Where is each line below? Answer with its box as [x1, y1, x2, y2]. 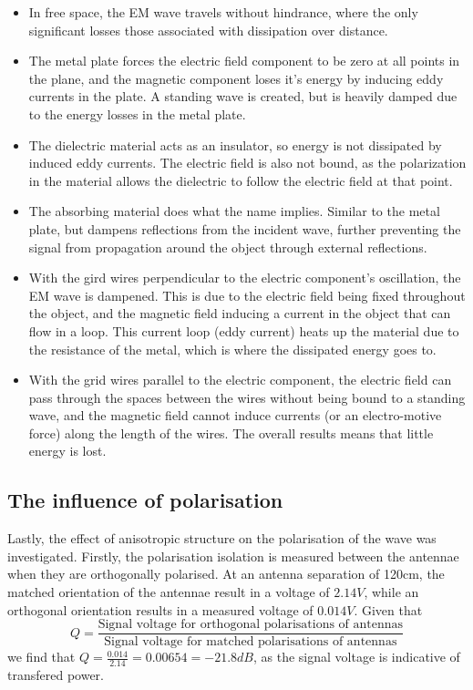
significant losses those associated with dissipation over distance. [28, 20, 388, 39]
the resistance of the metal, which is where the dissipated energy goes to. [28, 339, 437, 358]
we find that [7, 647, 76, 666]
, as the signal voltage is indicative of [252, 647, 460, 666]
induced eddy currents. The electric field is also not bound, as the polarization [28, 153, 467, 172]
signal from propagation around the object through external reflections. [28, 237, 427, 256]
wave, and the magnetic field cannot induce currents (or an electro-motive [28, 406, 442, 425]
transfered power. [7, 665, 104, 685]
